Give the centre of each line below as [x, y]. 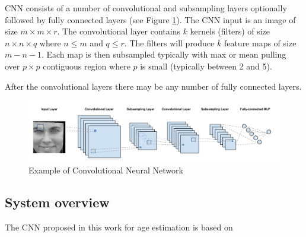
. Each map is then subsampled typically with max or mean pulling [164, 54]
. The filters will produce [169, 42]
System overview [57, 202]
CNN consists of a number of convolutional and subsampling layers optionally [146, 8]
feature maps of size [260, 42]
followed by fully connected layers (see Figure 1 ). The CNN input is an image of [150, 19]
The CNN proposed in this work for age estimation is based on [119, 227]
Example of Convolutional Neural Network [106, 170]
